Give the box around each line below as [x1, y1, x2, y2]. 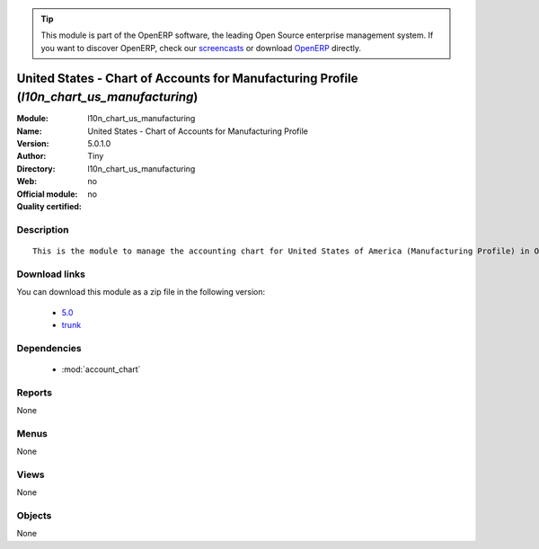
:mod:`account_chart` [61, 364, 141, 375]
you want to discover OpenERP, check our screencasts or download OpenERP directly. [40, 42, 362, 53]
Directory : [16, 163, 56, 174]
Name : [16, 126, 42, 137]
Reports [16, 386, 53, 399]
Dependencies [16, 341, 83, 354]
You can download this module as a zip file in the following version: [16, 287, 266, 297]
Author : [16, 151, 47, 162]
